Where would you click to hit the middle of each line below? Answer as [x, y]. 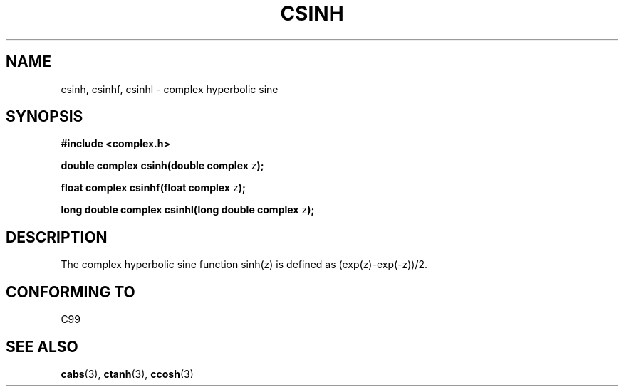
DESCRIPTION [57, 237]
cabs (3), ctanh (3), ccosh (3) [127, 374]
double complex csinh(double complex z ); [162, 166]
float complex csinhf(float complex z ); [153, 188]
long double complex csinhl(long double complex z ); [188, 210]
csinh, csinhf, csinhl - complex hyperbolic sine [170, 89]
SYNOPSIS [45, 117]
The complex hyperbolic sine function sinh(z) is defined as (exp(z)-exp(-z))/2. [244, 265]
